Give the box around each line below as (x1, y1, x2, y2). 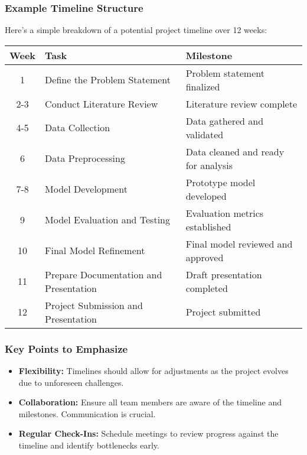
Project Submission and (45, 298, 143, 312)
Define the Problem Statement (45, 73, 171, 87)
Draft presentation (185, 267, 262, 281)
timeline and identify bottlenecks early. (18, 439, 159, 451)
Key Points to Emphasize (5, 341, 128, 356)
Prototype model (185, 175, 256, 189)
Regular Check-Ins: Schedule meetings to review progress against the (18, 427, 279, 440)
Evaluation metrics (185, 206, 264, 220)
